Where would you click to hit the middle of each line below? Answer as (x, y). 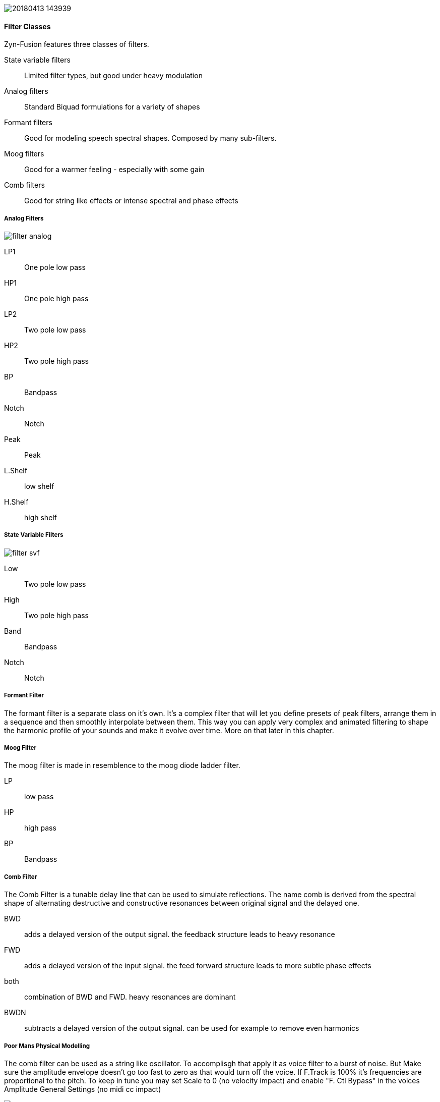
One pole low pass (55, 267)
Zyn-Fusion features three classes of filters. (77, 44)
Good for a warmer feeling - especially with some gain (114, 170)
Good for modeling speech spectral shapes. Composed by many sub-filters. (150, 138)
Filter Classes (27, 26)
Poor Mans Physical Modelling (47, 1046)
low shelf (39, 486)
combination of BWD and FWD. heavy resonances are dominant (130, 997)
